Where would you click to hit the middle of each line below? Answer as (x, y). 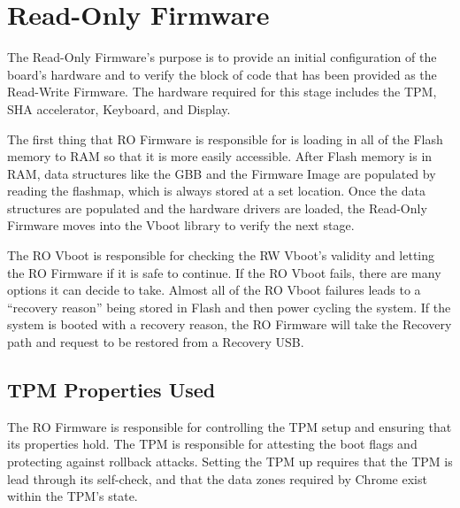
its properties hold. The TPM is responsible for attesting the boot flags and (212, 444)
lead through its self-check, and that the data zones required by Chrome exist (217, 478)
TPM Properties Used (111, 390)
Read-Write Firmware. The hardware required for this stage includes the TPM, (222, 92)
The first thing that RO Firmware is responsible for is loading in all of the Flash (225, 139)
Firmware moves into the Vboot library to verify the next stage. (181, 225)
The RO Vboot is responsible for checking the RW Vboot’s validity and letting (221, 255)
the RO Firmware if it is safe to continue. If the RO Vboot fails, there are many (224, 272)
